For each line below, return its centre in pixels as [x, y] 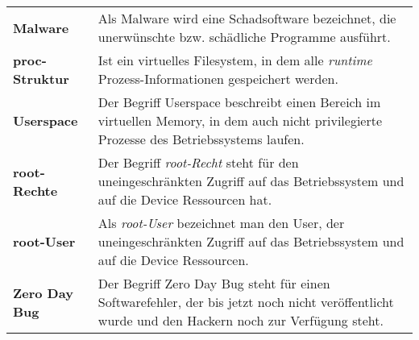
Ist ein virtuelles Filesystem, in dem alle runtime [235, 60]
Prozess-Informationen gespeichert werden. [218, 79]
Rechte [35, 190]
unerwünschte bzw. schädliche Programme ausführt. [244, 37]
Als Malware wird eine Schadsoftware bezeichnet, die [247, 18]
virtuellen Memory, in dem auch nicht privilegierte [240, 120]
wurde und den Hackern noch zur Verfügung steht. [241, 320]
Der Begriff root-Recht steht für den [198, 162]
